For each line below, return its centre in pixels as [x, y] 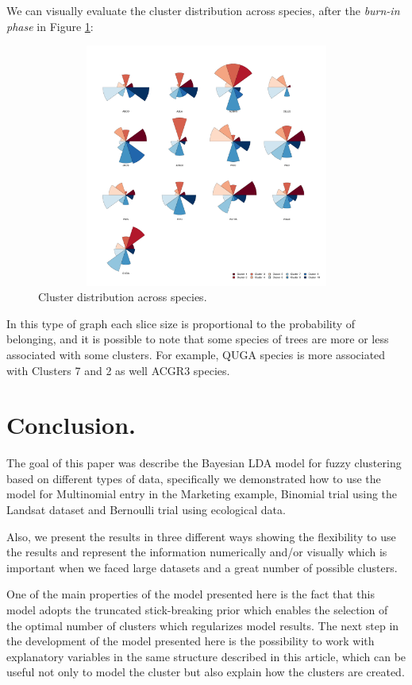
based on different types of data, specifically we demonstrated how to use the [194, 478]
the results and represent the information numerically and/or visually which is [197, 552]
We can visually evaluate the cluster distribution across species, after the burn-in [203, 10]
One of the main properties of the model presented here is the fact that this [191, 594]
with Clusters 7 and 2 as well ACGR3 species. [118, 370]
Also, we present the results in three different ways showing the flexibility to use [201, 536]
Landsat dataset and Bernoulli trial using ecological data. [146, 510]
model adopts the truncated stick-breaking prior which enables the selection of [197, 609]
